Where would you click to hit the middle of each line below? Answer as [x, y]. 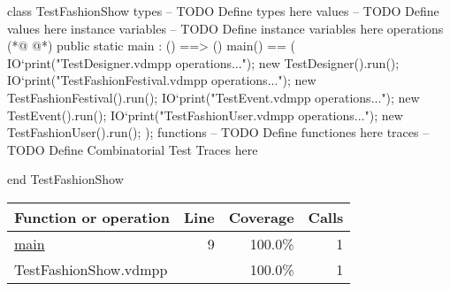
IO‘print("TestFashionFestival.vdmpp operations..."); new [162, 80]
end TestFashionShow [65, 179]
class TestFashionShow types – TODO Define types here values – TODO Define [223, 11]
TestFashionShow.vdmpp [91, 269]
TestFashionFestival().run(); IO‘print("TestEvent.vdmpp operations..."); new [214, 97]
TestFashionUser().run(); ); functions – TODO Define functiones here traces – [218, 132]
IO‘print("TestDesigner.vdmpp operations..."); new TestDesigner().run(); [203, 62]
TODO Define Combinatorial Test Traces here [133, 149]
